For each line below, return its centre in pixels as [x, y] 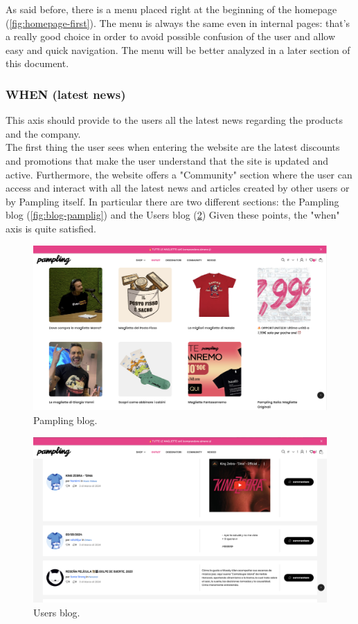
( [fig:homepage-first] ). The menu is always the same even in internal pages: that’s [178, 22]
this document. [37, 63]
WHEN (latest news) [66, 94]
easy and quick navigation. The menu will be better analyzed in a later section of [178, 49]
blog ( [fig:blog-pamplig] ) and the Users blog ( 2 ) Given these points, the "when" [173, 215]
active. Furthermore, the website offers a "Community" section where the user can [179, 174]
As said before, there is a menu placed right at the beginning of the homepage [171, 9]
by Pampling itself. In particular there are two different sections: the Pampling [172, 201]
